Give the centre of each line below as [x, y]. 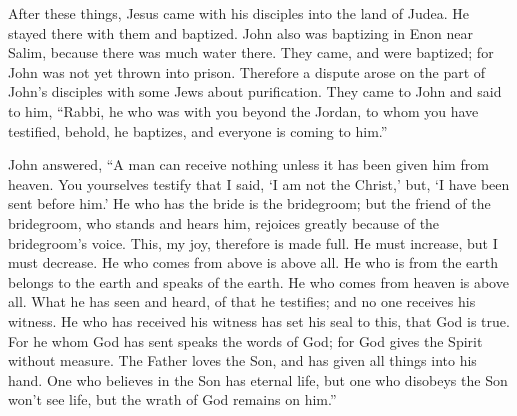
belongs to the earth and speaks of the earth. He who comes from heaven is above [258, 281]
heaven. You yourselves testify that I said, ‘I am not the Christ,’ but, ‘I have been [259, 183]
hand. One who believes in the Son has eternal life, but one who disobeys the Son [258, 379]
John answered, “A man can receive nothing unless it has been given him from [248, 164]
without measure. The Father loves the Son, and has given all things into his [242, 360]
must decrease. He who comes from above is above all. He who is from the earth [253, 262]
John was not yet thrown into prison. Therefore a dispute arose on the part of [247, 71]
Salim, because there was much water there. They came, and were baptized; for [251, 52]
